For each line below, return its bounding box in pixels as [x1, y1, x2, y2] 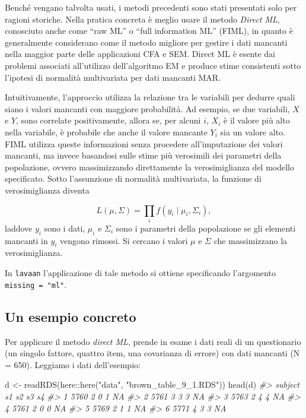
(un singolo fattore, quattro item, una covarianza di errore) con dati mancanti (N [5, 347, 300, 359]
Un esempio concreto [5, 307, 136, 325]
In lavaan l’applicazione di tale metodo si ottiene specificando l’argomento [5, 267, 276, 279]
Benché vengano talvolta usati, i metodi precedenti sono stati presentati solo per [5, 1, 297, 13]
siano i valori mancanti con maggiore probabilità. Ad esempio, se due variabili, [5, 102, 290, 115]
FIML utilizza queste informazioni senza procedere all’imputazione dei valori [5, 137, 283, 150]
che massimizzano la [213, 234, 288, 246]
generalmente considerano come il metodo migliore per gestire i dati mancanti [5, 36, 288, 48]
